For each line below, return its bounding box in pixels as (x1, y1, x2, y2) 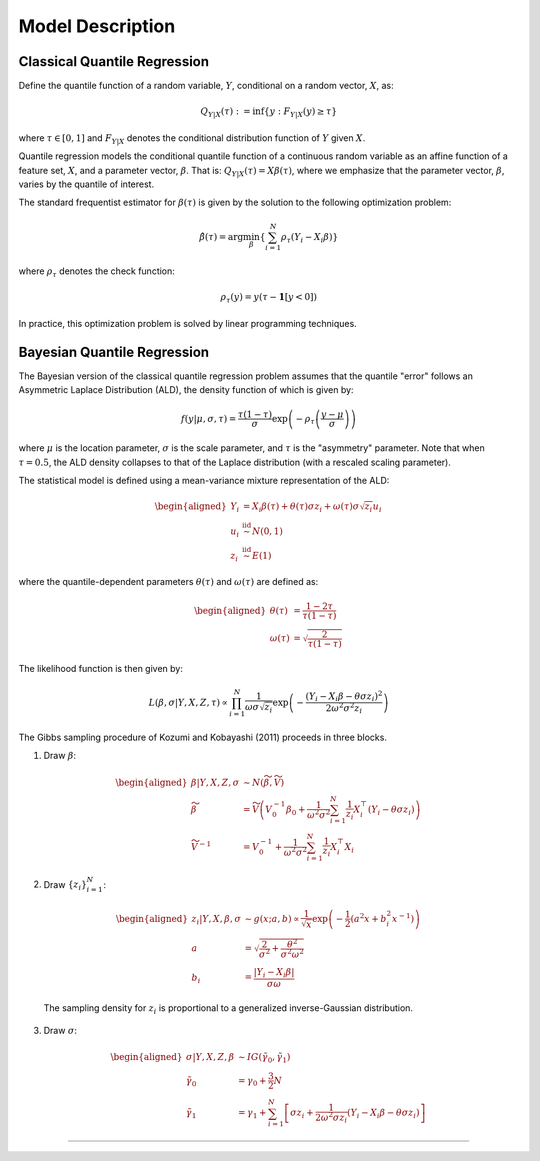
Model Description (18, 15, 176, 37)
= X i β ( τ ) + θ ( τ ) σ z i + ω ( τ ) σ (242, 501, 360, 515)
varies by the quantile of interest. (18, 178, 155, 190)
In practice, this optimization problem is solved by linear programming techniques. (18, 318, 357, 329)
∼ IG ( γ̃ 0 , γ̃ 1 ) (237, 1051, 291, 1065)
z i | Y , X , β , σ (191, 913, 242, 927)
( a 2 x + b (350, 911, 387, 924)
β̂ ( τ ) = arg (199, 231, 244, 242)
